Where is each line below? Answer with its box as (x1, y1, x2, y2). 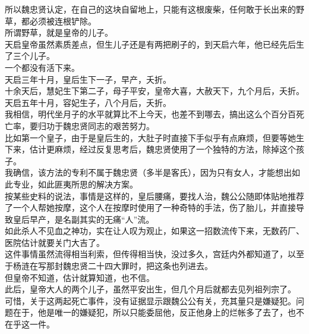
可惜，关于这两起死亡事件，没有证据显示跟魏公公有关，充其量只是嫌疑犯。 (5, 294, 296, 307)
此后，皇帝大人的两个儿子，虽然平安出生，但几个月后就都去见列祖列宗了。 (5, 283, 296, 295)
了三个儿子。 (5, 49, 55, 62)
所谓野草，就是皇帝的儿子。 (5, 26, 113, 39)
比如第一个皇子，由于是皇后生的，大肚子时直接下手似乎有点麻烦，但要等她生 (5, 131, 304, 143)
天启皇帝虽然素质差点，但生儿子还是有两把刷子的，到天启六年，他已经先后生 (5, 38, 304, 50)
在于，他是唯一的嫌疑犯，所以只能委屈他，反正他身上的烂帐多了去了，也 (12, 306, 296, 319)
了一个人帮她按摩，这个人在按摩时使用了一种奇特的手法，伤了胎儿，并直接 (5, 201, 296, 214)
